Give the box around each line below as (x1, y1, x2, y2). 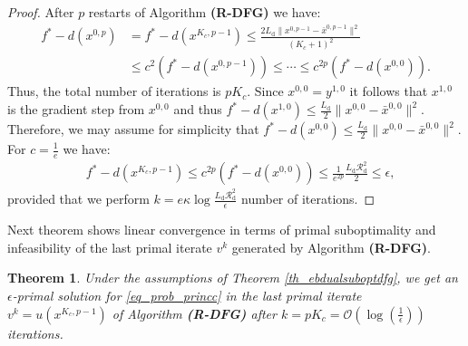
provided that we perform (7, 189, 150, 208)
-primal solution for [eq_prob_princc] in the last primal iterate (12, 286, 362, 305)
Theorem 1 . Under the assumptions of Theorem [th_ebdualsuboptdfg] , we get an (7, 268, 458, 287)
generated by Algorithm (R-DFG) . (231, 237, 431, 256)
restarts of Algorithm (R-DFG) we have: (88, 3, 321, 21)
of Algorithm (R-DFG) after (112, 303, 277, 322)
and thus (173, 100, 222, 118)
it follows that (349, 82, 428, 101)
